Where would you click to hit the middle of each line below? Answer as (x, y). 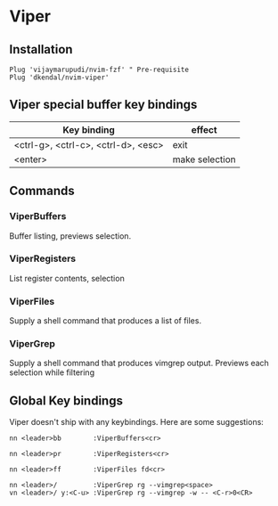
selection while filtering (52, 372)
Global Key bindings (66, 400)
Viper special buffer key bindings (103, 105)
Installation (41, 49)
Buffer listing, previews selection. (70, 236)
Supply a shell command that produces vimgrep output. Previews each (139, 363)
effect (204, 129)
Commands (42, 191)
